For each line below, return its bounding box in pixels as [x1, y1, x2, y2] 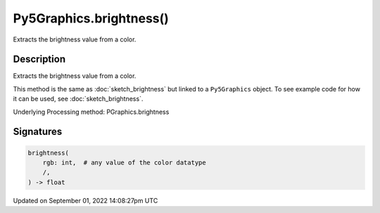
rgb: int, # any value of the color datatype [42, 159, 207, 167]
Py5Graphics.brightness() [13, 11, 169, 26]
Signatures [13, 126, 63, 138]
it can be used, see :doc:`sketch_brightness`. [13, 95, 144, 103]
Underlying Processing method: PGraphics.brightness [13, 108, 170, 116]
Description [13, 53, 66, 65]
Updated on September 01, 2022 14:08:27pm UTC [13, 196, 158, 205]
